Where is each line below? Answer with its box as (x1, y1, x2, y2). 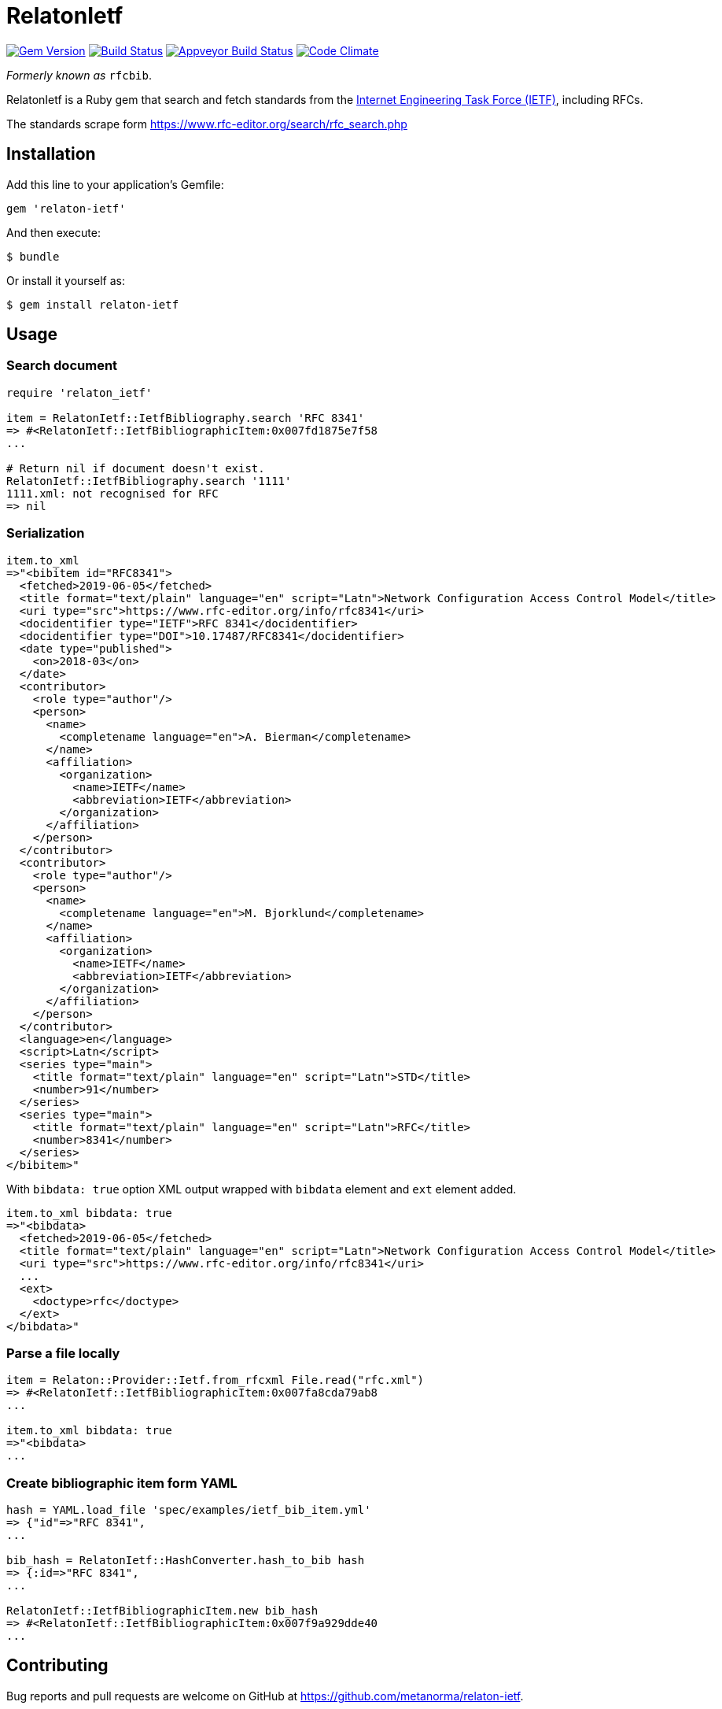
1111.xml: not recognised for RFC (6, 486, 219, 500)
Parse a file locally (6, 1345, 120, 1361)
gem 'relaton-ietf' (6, 202, 126, 215)
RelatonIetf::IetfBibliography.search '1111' (6, 474, 292, 487)
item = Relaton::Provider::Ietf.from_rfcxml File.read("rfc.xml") (6, 1374, 425, 1387)
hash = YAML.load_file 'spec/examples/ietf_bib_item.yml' (6, 1504, 371, 1517)
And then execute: (6, 225, 101, 239)
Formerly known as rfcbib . (6, 68, 153, 82)
